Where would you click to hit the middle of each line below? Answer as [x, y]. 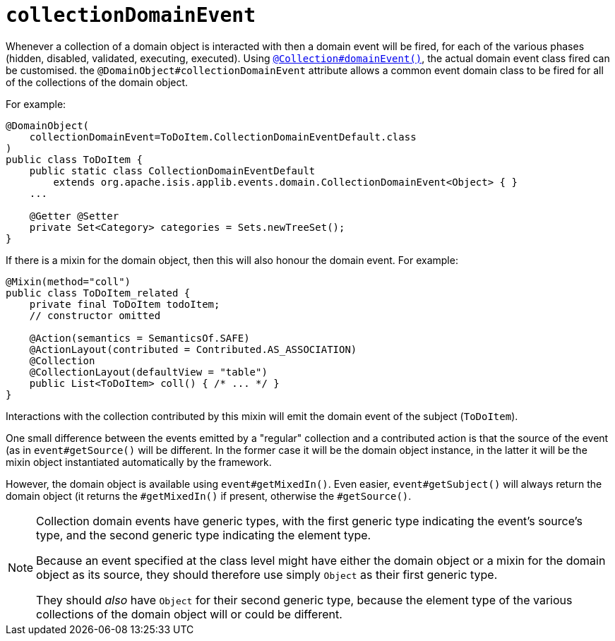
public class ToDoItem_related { [98, 293]
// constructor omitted [95, 315]
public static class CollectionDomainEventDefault [172, 170]
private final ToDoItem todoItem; [125, 304]
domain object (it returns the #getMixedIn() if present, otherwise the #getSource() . [209, 496]
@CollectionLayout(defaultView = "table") [148, 372]
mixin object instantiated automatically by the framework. [139, 462]
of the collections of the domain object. [97, 82]
